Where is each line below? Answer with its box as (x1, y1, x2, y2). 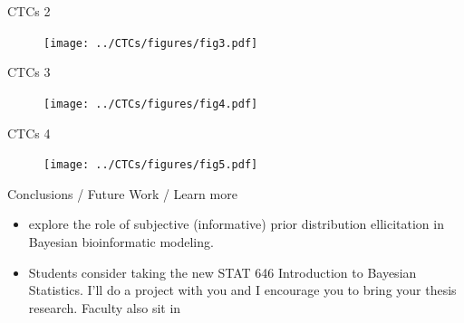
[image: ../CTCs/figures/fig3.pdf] (43, 36, 258, 50)
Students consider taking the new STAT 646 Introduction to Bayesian (28, 262, 417, 281)
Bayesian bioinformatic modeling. (28, 232, 214, 251)
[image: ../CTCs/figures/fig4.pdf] (43, 97, 258, 110)
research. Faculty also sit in (28, 298, 181, 317)
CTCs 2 (7, 2, 51, 20)
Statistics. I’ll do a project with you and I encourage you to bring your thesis (28, 280, 457, 299)
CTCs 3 (7, 62, 51, 81)
